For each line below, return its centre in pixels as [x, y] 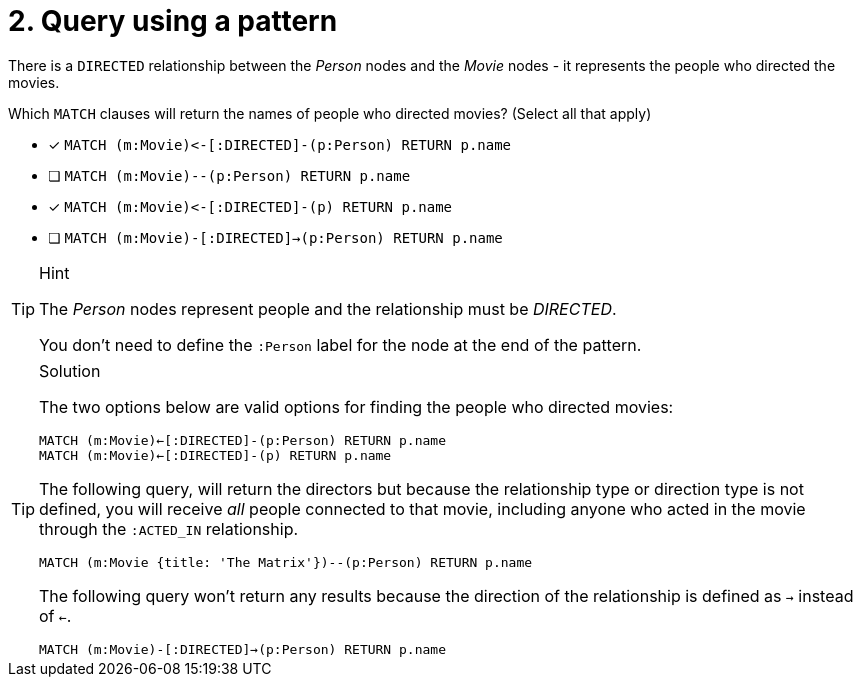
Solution [70, 370]
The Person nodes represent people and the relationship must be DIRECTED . [328, 308]
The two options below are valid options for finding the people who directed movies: [356, 406]
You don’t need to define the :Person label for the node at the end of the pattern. [340, 344]
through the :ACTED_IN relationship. [169, 528]
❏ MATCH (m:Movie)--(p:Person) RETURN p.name [229, 175]
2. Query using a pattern [173, 21]
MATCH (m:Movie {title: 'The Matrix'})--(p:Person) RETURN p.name [286, 562]
